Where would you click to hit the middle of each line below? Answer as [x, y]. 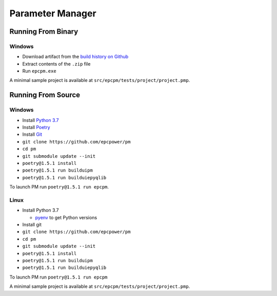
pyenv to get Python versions [66, 217]
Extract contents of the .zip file [56, 64]
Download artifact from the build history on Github [75, 57]
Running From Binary [44, 31]
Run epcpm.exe [39, 71]
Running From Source [45, 95]
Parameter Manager [53, 13]
